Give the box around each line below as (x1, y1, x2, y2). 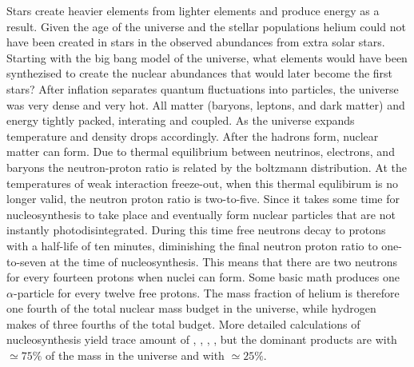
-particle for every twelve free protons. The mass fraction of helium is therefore (13, 284, 400, 301)
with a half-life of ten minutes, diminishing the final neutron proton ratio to (6, 237, 378, 253)
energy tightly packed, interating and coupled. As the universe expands (6, 112, 355, 129)
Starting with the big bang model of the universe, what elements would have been (6, 49, 408, 66)
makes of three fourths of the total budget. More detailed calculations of (6, 315, 360, 332)
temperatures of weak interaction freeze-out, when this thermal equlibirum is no (6, 174, 399, 191)
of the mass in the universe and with (45, 347, 225, 364)
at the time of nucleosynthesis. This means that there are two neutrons (50, 253, 398, 269)
